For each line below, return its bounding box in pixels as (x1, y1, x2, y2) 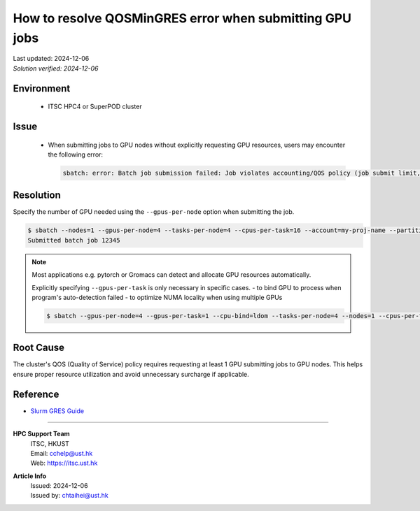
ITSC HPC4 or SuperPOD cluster (48, 102, 143, 111)
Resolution (13, 189, 61, 201)
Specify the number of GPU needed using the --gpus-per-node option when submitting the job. (13, 208, 295, 216)
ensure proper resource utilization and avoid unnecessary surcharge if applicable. (13, 370, 250, 378)
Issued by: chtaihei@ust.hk (30, 491, 108, 500)
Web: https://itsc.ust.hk (30, 459, 98, 468)
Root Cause (13, 342, 65, 354)
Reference (13, 388, 59, 400)
